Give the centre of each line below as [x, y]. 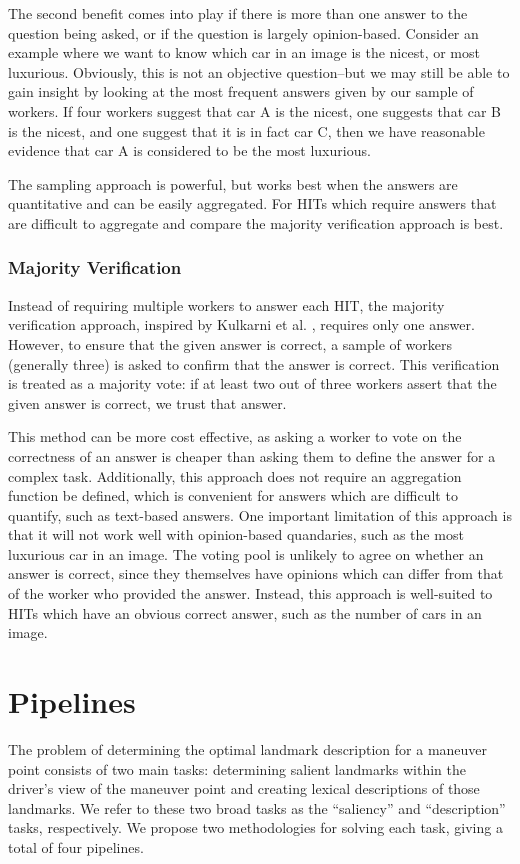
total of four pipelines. [76, 846]
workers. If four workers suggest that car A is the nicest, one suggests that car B [255, 110]
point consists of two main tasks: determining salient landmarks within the [237, 768]
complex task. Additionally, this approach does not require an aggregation [235, 475]
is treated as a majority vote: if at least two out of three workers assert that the [252, 383]
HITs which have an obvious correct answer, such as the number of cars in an [245, 612]
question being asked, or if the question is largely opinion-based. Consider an [243, 32]
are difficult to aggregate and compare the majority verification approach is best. [256, 222]
